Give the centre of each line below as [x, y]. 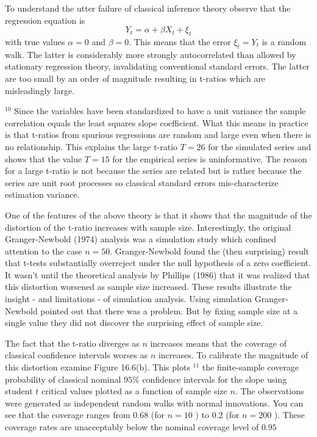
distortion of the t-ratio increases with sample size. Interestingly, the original [148, 227]
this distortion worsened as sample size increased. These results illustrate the [148, 287]
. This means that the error [180, 41]
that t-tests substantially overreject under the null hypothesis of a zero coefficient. [158, 263]
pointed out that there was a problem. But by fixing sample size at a [169, 310]
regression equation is [45, 20]
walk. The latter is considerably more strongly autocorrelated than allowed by [151, 54]
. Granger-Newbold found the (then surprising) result [210, 251]
